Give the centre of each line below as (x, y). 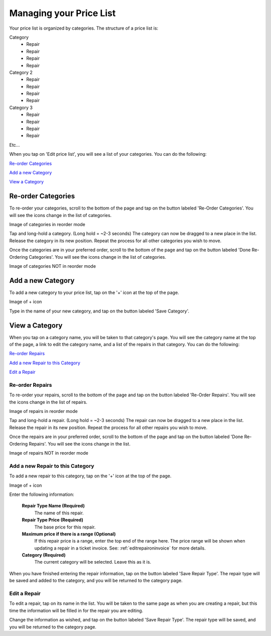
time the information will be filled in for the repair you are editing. (76, 610)
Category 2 (21, 72)
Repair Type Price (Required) (53, 520)
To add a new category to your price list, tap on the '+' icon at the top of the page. (94, 292)
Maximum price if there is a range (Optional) (69, 534)
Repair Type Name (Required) (53, 506)
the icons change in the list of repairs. (48, 402)
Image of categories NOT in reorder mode (53, 266)
